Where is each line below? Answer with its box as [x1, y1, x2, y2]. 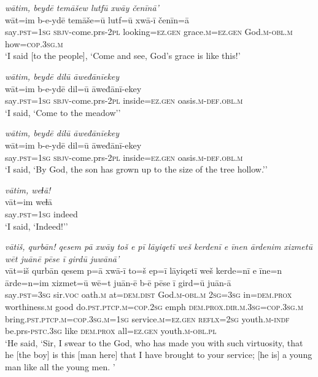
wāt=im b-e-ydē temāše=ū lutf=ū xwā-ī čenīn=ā [5, 13, 189, 26]
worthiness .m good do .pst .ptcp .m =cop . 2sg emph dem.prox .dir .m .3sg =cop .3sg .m [5, 300, 303, 313]
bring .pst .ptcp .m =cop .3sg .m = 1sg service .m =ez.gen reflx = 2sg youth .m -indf [5, 312, 290, 325]
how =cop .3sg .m [5, 37, 63, 50]
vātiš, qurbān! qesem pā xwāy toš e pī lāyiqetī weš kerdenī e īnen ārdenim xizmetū [5, 240, 312, 253]
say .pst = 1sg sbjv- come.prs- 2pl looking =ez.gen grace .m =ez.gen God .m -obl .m [5, 25, 293, 38]
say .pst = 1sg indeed [5, 207, 78, 220]
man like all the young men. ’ [5, 360, 115, 373]
